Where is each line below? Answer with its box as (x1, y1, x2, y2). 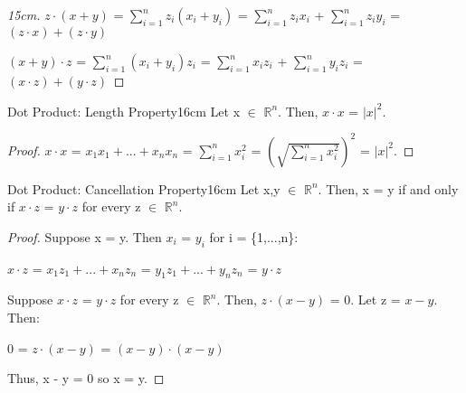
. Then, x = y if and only (318, 179, 459, 198)
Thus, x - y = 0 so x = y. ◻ (7, 369, 165, 388)
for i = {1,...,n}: (209, 227, 299, 246)
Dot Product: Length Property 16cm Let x (7, 101, 241, 120)
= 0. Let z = (329, 290, 401, 309)
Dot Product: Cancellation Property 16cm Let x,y (7, 179, 281, 198)
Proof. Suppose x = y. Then (7, 227, 162, 246)
